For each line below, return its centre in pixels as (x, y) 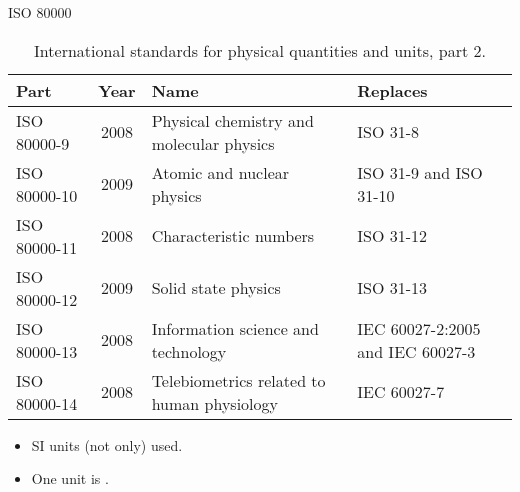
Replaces (392, 90)
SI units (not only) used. (107, 444)
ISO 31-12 (392, 236)
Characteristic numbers (233, 236)
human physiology (214, 403)
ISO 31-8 (388, 132)
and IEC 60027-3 (416, 351)
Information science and (235, 328)
